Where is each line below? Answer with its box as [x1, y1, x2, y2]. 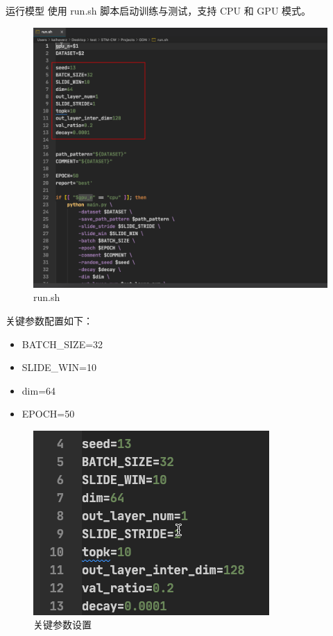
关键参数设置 [33, 617, 92, 632]
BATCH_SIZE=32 [22, 336, 103, 351]
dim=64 [22, 383, 56, 397]
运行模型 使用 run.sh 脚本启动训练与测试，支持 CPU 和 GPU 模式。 [6, 3, 311, 17]
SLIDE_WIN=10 [22, 360, 96, 375]
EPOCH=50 [22, 406, 75, 421]
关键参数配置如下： [6, 313, 93, 327]
